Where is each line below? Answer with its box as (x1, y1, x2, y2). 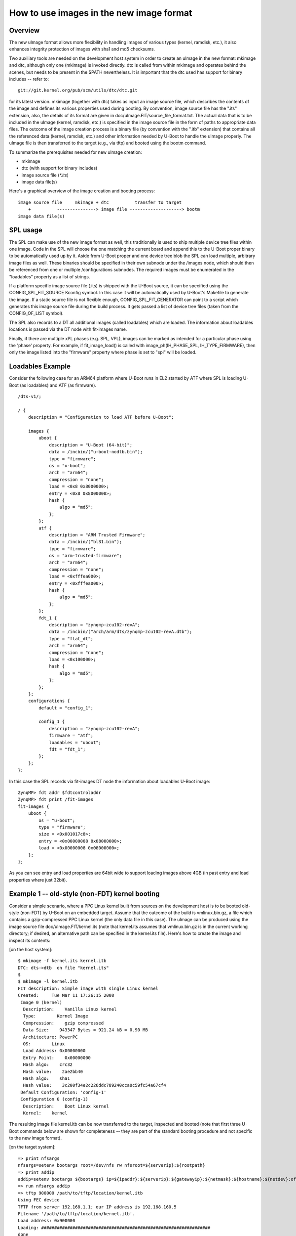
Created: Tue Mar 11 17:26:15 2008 (18, 993, 114, 998)
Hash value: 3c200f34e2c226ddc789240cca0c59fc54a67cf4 (23, 1083, 166, 1088)
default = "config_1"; (38, 705, 94, 710)
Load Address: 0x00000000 (23, 1048, 86, 1054)
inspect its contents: (9, 937, 50, 943)
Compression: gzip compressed (23, 1020, 104, 1026)
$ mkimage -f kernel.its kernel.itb (18, 958, 107, 964)
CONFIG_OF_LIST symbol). (9, 310, 64, 316)
